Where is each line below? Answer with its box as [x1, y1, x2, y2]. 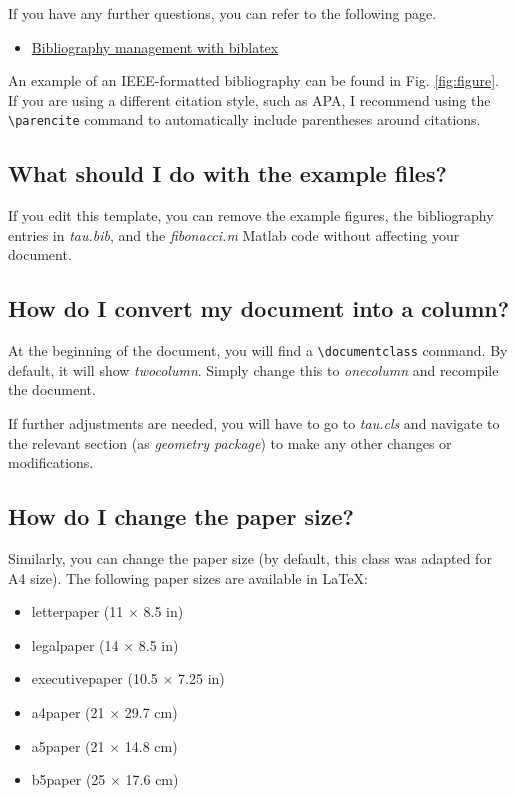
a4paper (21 [31, 702, 105, 723]
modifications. [8, 452, 94, 473]
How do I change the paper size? [8, 501, 355, 532]
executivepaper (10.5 [31, 668, 158, 689]
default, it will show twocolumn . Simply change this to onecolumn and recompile [8, 359, 499, 380]
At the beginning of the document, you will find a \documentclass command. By [8, 340, 508, 361]
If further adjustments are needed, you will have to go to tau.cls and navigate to [8, 413, 500, 434]
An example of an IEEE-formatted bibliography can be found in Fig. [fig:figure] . [8, 70, 500, 91]
